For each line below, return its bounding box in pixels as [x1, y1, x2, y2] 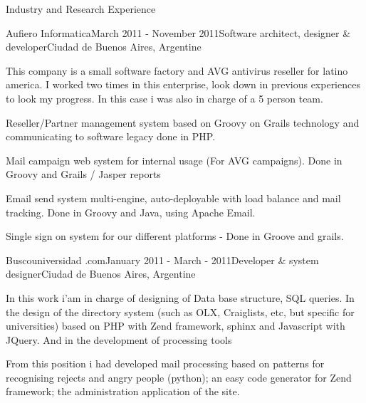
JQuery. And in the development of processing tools [6, 332, 232, 347]
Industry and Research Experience [6, 1, 156, 16]
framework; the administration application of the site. [6, 384, 240, 399]
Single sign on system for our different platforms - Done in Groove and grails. [6, 229, 344, 244]
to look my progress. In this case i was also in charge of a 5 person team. [6, 90, 323, 105]
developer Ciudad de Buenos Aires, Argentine [6, 39, 202, 54]
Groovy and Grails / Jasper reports [6, 167, 161, 182]
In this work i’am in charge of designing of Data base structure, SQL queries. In [6, 290, 355, 305]
